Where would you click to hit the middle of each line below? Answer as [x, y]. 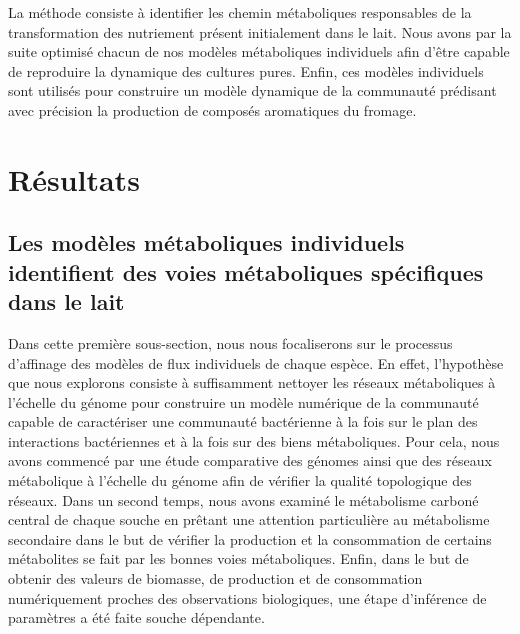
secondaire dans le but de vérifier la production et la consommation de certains [250, 538]
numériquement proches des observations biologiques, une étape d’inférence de [247, 597]
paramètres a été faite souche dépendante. [136, 617]
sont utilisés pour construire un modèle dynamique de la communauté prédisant [252, 90]
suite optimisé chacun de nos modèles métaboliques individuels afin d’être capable [259, 51]
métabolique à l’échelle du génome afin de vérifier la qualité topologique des [240, 480]
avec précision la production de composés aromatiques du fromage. [212, 109]
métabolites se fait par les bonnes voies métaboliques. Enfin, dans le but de [238, 558]
